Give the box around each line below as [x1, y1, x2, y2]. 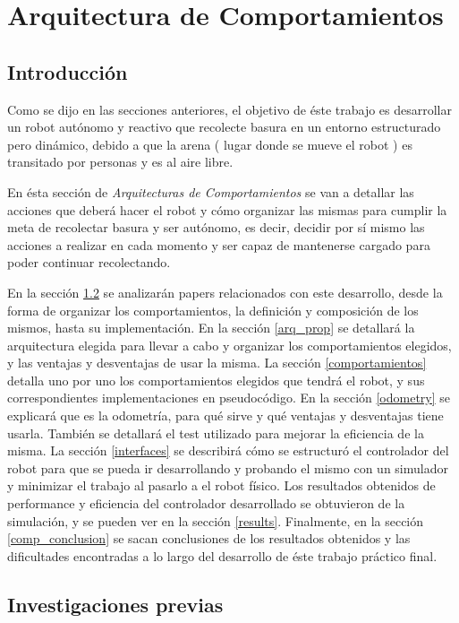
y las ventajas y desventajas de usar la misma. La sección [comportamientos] [7, 353, 427, 372]
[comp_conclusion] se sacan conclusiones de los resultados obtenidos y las [7, 529, 411, 548]
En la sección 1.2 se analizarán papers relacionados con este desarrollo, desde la [7, 282, 443, 301]
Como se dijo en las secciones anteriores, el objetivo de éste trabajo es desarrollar [7, 100, 452, 118]
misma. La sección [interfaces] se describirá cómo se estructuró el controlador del [7, 441, 449, 460]
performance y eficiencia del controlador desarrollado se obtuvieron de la [7, 494, 405, 513]
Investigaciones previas [7, 590, 224, 618]
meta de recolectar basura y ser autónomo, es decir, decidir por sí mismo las [7, 218, 425, 237]
